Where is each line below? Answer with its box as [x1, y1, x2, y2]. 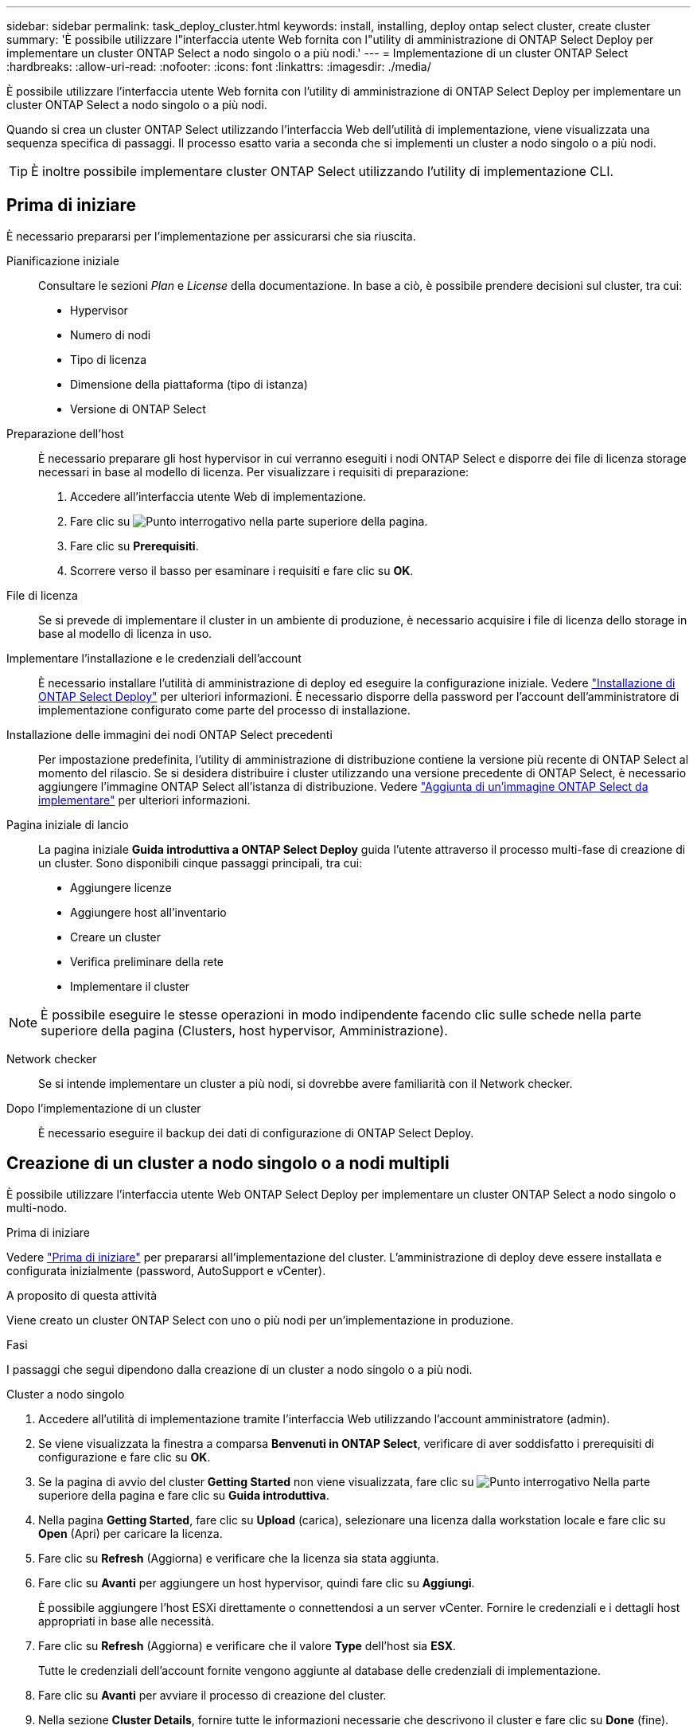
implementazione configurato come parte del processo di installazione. [38, 702, 411, 717]
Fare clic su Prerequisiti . [70, 538, 199, 553]
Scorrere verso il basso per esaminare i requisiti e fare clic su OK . [70, 563, 414, 577]
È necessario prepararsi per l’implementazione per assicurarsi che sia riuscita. [6, 229, 416, 243]
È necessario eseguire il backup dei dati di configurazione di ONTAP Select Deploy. [38, 1125, 474, 1140]
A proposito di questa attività [6, 1288, 158, 1302]
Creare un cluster [70, 929, 161, 944]
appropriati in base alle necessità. [38, 1614, 215, 1628]
